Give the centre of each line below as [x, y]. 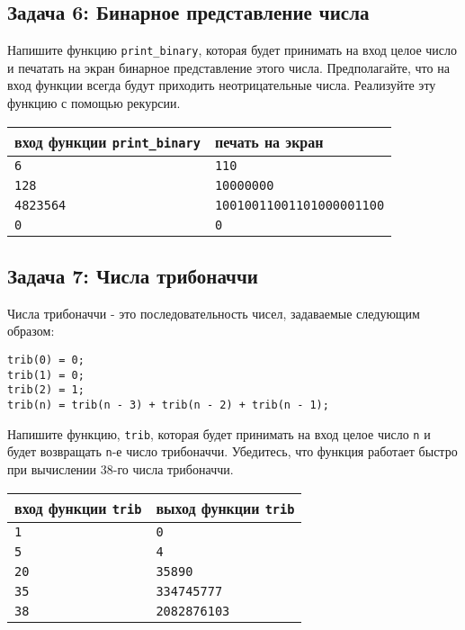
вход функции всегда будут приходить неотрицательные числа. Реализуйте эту [222, 85]
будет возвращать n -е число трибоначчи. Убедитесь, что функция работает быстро [232, 451]
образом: [31, 331]
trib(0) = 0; [46, 360]
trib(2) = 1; [46, 390]
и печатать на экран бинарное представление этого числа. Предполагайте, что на [228, 67]
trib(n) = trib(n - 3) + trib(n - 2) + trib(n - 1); [168, 405]
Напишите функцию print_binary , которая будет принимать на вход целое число [232, 50]
